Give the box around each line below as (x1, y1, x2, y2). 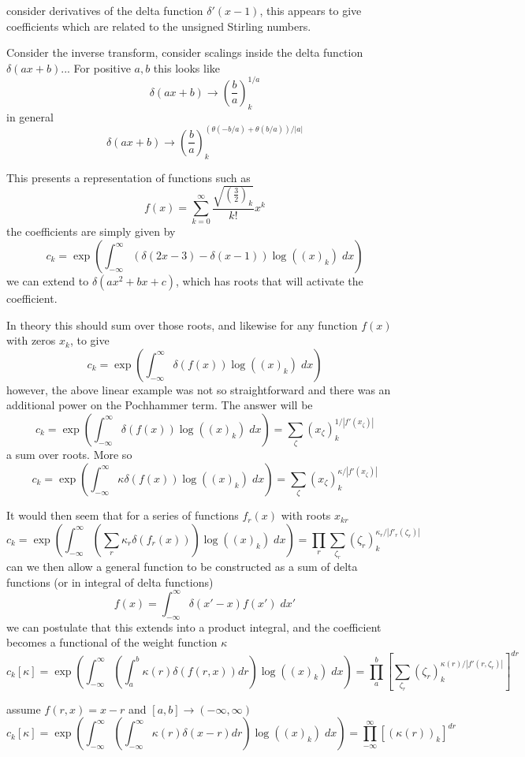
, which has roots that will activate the (176, 273, 363, 289)
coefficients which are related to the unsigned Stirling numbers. (6, 17, 311, 34)
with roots (281, 507, 331, 524)
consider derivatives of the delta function (6, 2, 203, 18)
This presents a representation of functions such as (6, 169, 251, 185)
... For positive (61, 59, 131, 76)
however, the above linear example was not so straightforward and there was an (6, 381, 391, 397)
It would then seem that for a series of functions (6, 507, 239, 524)
